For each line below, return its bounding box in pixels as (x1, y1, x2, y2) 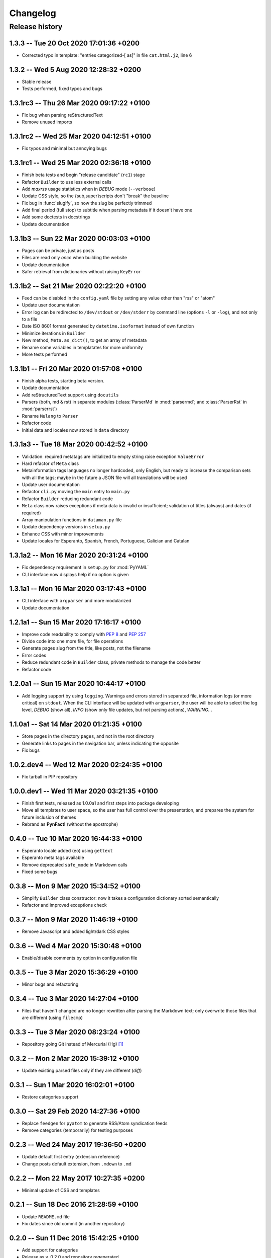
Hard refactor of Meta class (22, 460, 79, 466)
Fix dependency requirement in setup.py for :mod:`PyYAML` (22, 564, 149, 571)
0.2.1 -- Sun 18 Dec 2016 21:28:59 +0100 (9, 1200, 139, 1209)
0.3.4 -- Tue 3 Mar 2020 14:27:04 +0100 (9, 994, 139, 1003)
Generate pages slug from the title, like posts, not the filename (22, 645, 151, 651)
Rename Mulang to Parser (22, 413, 79, 419)
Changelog (9, 8, 56, 19)
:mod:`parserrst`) (22, 406, 57, 412)
